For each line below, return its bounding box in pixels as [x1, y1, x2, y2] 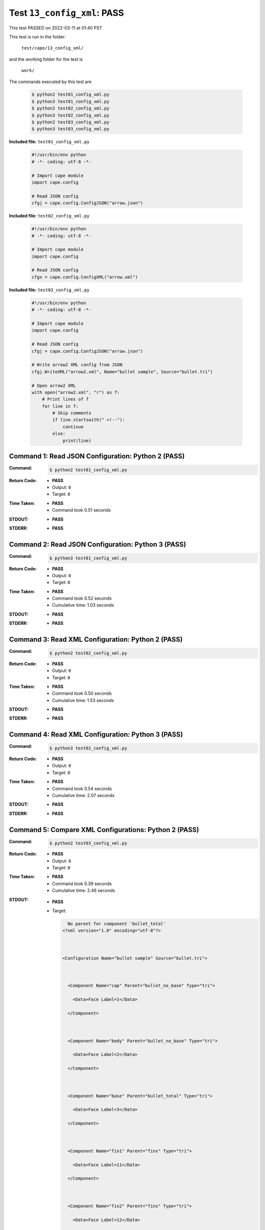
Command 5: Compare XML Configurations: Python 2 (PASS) [9, 826, 199, 834]
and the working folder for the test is [9, 56, 83, 62]
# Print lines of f [42, 397, 89, 402]
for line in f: [42, 403, 79, 409]
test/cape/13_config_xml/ [21, 45, 84, 51]
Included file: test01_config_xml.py [9, 139, 90, 145]
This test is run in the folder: [9, 33, 66, 39]
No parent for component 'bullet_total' [67, 921, 166, 926]
